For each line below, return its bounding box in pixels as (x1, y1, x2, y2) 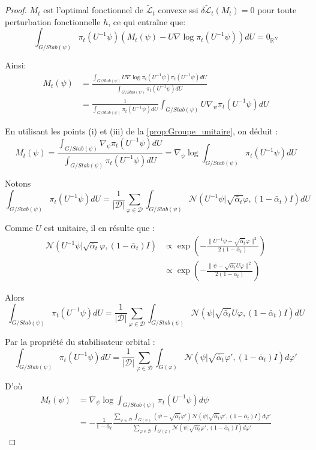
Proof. (5, 4, 27, 16)
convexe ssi (158, 4, 198, 16)
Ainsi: (5, 59, 26, 71)
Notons (5, 177, 31, 190)
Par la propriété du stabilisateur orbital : (5, 335, 155, 347)
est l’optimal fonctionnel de (43, 4, 144, 16)
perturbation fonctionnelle (5, 15, 101, 28)
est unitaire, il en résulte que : (44, 221, 155, 234)
